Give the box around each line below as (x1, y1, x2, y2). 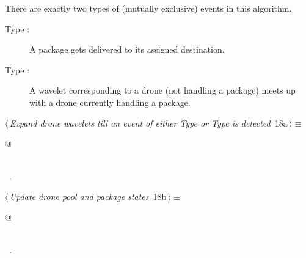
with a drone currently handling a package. (29, 95, 191, 108)
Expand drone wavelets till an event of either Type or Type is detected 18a (9, 116, 288, 129)
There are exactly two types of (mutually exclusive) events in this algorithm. (5, 2, 292, 14)
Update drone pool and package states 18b (9, 190, 167, 202)
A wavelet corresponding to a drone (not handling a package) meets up (29, 84, 296, 97)
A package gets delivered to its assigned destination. (29, 43, 225, 56)
